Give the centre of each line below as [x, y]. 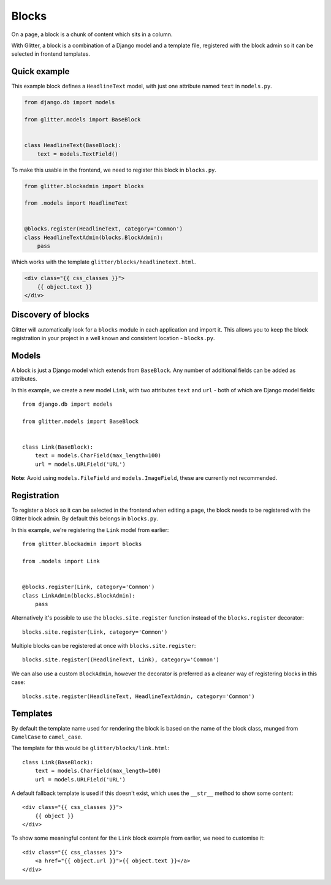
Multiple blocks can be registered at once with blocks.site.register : [104, 646]
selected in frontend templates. [51, 54]
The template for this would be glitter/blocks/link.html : [90, 748]
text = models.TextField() [78, 154]
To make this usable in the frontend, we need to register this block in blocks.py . [114, 170]
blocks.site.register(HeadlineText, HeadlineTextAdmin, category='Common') [139, 696]
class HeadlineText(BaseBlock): [73, 145]
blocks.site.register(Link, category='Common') [95, 632]
